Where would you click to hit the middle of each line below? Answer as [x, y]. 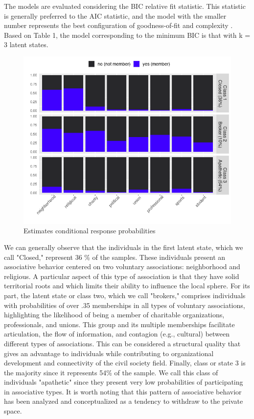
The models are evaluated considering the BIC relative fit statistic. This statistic [125, 6]
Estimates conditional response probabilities [90, 231]
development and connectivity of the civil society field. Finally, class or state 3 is [125, 363]
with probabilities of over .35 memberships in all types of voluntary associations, [125, 305]
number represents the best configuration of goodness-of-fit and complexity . [118, 25]
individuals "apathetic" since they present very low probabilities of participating [124, 382]
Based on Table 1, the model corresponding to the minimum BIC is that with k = [127, 35]
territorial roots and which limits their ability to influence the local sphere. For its [127, 286]
